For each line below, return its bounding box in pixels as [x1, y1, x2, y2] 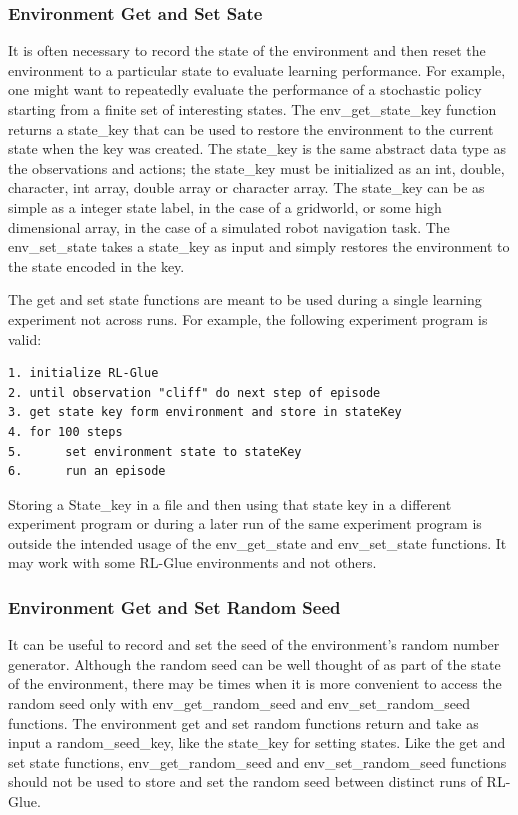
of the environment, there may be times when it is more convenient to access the [8, 673, 502, 694]
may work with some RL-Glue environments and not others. [8, 552, 377, 573]
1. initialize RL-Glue [8, 366, 159, 381]
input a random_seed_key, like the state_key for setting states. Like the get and [8, 732, 506, 753]
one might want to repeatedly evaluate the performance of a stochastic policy [8, 79, 482, 100]
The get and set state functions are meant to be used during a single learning [8, 289, 482, 310]
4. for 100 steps [8, 424, 123, 439]
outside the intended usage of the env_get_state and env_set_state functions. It [8, 532, 507, 553]
